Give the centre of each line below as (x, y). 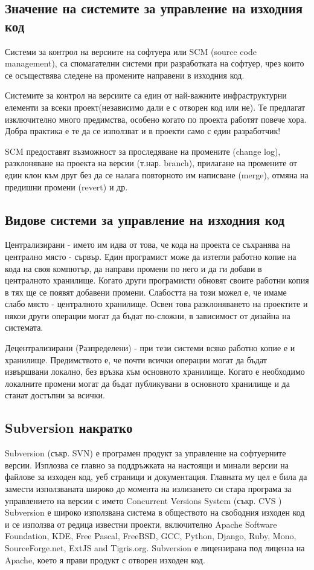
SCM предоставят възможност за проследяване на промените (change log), (143, 151)
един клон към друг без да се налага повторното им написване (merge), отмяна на (157, 174)
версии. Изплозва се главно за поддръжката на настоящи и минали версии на (147, 465)
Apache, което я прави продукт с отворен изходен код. (105, 559)
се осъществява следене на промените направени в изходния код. (125, 75)
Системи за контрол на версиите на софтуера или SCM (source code (131, 51)
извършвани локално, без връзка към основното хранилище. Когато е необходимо (155, 371)
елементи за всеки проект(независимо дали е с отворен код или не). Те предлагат (155, 107)
